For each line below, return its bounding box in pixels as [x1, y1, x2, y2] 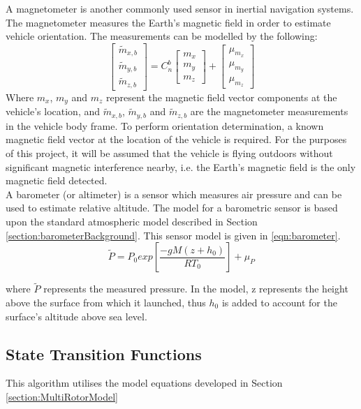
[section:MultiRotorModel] [6, 389, 118, 403]
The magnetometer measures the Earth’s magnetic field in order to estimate [6, 15, 331, 29]
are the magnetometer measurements [190, 104, 348, 119]
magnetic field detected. [6, 173, 108, 188]
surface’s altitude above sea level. [6, 308, 147, 323]
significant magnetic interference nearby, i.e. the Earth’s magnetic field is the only [6, 159, 356, 174]
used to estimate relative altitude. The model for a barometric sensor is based [6, 200, 338, 215]
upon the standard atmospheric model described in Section [6, 214, 258, 228]
